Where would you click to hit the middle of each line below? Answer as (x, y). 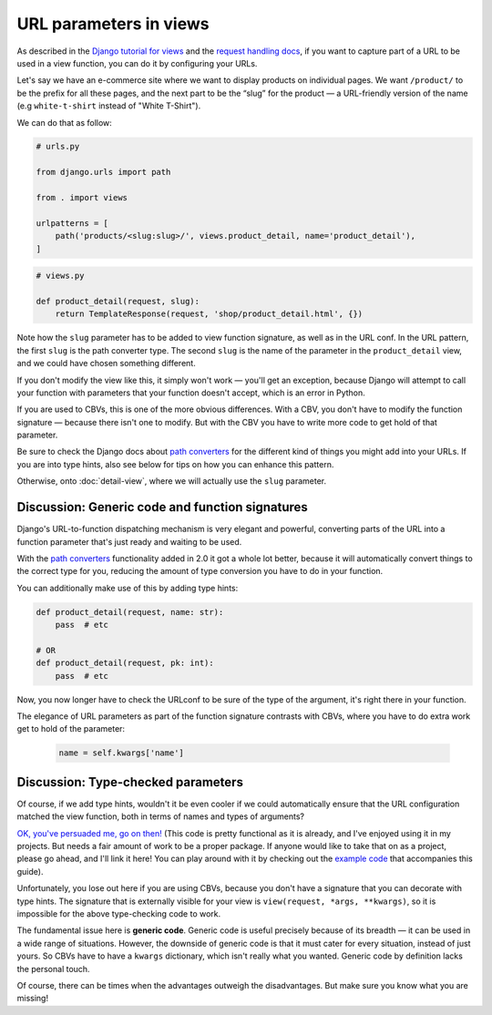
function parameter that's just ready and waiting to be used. (129, 541)
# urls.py (58, 147)
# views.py (60, 276)
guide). (30, 871)
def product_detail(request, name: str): (130, 612)
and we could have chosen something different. (106, 364)
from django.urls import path (103, 172)
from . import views (82, 198)
